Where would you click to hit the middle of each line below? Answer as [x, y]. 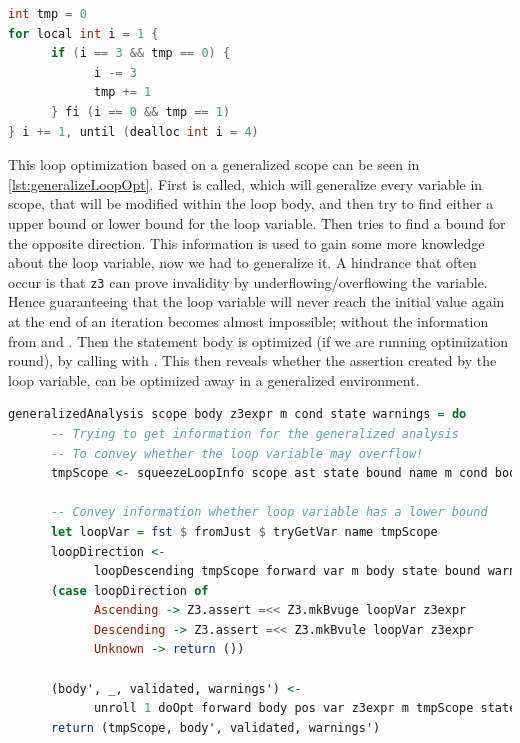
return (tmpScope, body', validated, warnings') [215, 727]
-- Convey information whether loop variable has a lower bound [269, 512]
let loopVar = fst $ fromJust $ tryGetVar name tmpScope [244, 531]
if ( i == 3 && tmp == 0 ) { [140, 53]
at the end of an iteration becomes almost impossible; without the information [248, 320]
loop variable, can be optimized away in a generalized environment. [214, 379]
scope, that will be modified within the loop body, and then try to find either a [251, 203]
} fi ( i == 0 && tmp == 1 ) [140, 111]
